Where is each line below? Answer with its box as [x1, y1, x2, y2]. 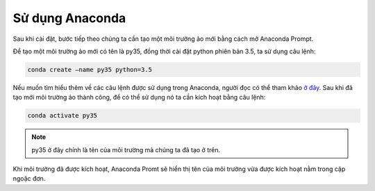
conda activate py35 [27, 111, 97, 120]
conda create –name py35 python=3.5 [27, 66, 153, 73]
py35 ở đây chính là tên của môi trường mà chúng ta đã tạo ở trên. [31, 145, 221, 154]
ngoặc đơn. [12, 174, 46, 183]
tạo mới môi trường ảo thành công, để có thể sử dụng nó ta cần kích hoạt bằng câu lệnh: [12, 93, 266, 102]
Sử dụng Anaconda [12, 10, 126, 26]
